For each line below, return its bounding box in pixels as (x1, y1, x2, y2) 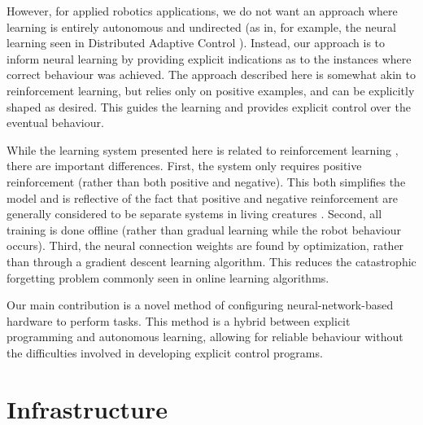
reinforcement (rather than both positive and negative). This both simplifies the (7, 173, 406, 190)
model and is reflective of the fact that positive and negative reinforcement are (7, 189, 398, 206)
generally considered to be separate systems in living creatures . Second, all (7, 205, 382, 222)
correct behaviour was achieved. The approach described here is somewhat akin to (7, 66, 416, 83)
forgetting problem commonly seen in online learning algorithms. (7, 269, 329, 286)
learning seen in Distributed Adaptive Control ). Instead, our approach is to (7, 34, 386, 51)
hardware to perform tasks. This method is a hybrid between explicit (7, 312, 351, 329)
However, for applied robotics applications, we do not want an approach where (7, 2, 398, 19)
